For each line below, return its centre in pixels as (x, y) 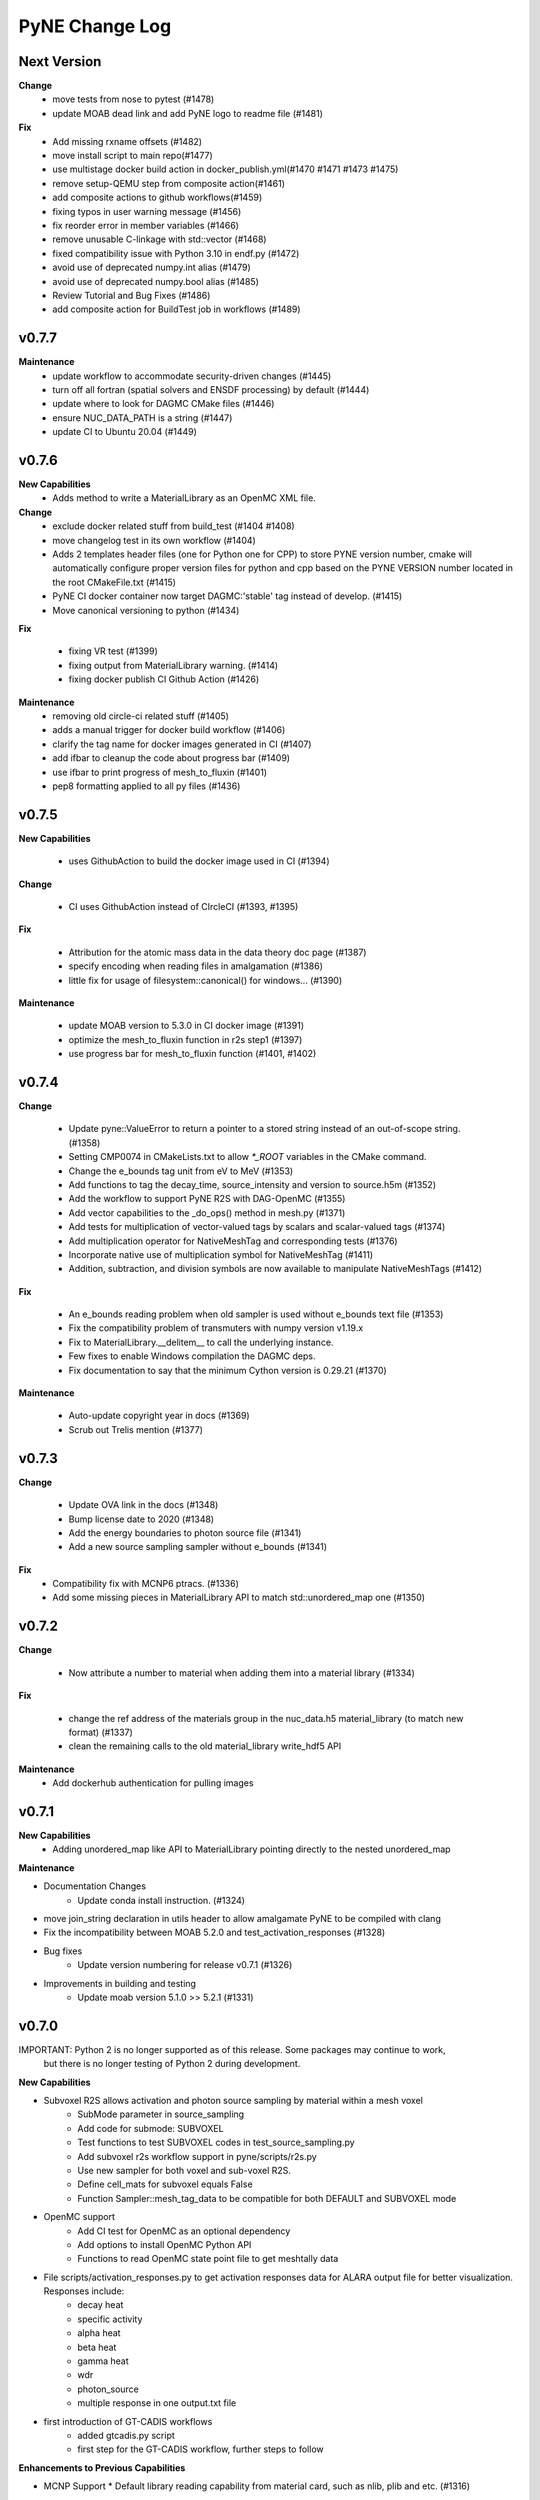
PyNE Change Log (95, 26)
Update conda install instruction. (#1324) (161, 1900)
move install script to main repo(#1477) (133, 156)
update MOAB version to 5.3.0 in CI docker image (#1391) (186, 1026)
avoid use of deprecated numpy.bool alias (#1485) (156, 281)
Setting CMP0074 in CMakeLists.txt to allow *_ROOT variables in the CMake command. (247, 1157)
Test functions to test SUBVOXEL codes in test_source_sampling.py (216, 2142)
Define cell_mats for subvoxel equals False (165, 2184)
